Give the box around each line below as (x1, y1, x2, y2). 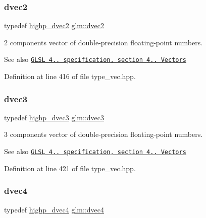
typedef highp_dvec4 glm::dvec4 (4, 204, 104, 214)
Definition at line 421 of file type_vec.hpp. (4, 163, 136, 173)
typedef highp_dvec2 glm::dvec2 (4, 20, 104, 31)
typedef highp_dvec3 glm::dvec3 (4, 112, 104, 122)
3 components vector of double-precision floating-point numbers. (4, 129, 203, 139)
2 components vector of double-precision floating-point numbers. (4, 37, 203, 47)
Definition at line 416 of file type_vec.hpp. (4, 71, 136, 82)
